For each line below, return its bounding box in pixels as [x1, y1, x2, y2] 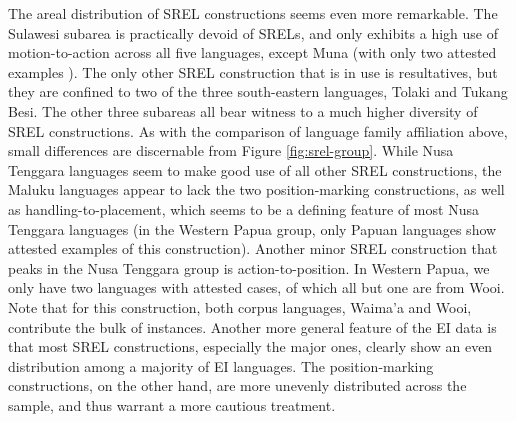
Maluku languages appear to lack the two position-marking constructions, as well [8, 179, 505, 200]
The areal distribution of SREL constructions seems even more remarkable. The [8, 3, 498, 23]
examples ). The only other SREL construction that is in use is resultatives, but [8, 61, 498, 82]
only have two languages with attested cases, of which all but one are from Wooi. [8, 277, 505, 298]
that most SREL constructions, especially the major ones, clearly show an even [8, 336, 493, 357]
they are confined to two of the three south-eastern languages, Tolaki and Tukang [8, 81, 508, 102]
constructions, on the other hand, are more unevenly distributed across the [8, 375, 467, 396]
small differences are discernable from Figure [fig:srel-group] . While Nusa [8, 140, 454, 161]
